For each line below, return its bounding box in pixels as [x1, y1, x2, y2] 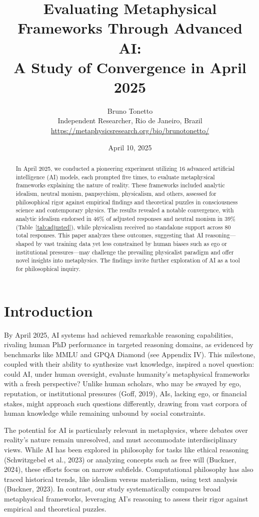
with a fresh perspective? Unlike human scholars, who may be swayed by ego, [4, 378, 241, 389]
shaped [15, 239, 34, 247]
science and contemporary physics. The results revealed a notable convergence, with [15, 206, 234, 214]
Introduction [4, 300, 93, 321]
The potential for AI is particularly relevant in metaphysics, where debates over [4, 424, 248, 435]
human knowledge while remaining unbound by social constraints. [4, 408, 205, 418]
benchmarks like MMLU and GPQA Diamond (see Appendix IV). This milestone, [4, 349, 255, 359]
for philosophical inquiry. [15, 264, 80, 273]
